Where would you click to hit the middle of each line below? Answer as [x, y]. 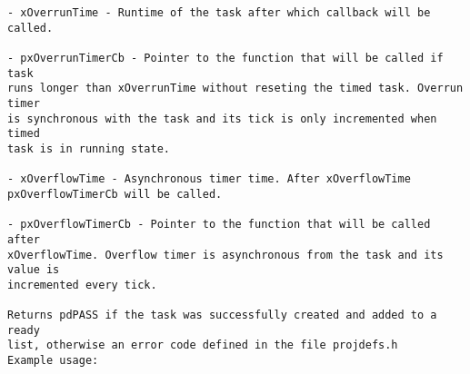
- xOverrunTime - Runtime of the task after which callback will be [219, 13]
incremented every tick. [82, 285]
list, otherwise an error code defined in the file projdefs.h [203, 345]
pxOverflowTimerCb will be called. [115, 194]
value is [34, 270]
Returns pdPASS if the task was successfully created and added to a [222, 315]
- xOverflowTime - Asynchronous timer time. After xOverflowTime [209, 179]
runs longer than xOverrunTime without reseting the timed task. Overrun [235, 89]
